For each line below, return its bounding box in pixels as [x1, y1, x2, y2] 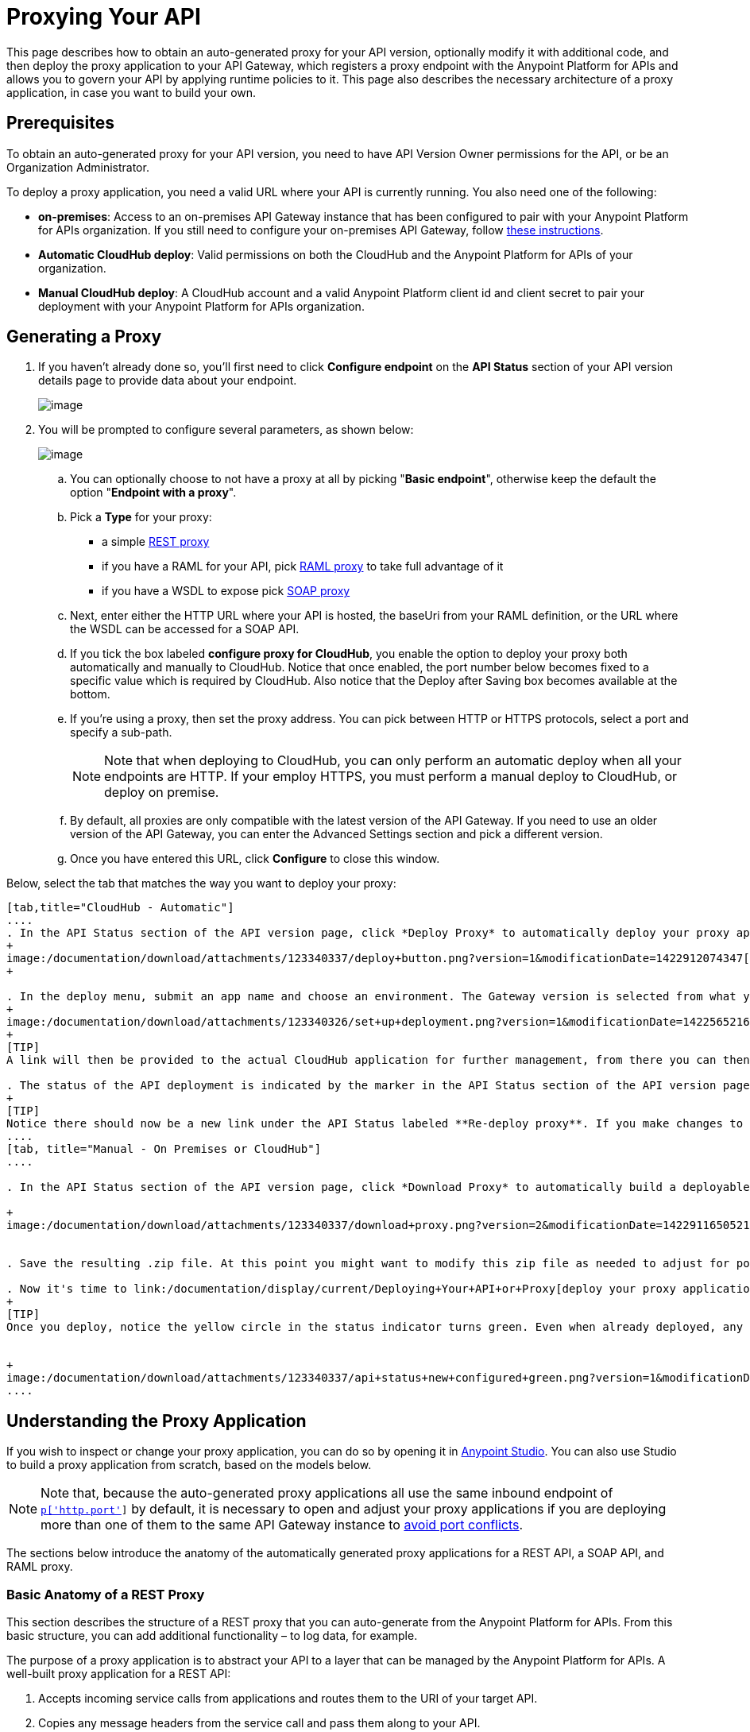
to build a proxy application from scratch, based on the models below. [6, 1458, 372, 1472]
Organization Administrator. [6, 160, 149, 174]
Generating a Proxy [6, 327, 162, 347]
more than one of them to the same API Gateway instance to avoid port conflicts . [41, 1517, 524, 1533]
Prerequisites [6, 113, 114, 133]
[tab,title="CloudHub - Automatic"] [6, 901, 234, 914]
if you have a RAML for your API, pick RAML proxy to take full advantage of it [102, 559, 504, 574]
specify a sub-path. [70, 725, 172, 740]
